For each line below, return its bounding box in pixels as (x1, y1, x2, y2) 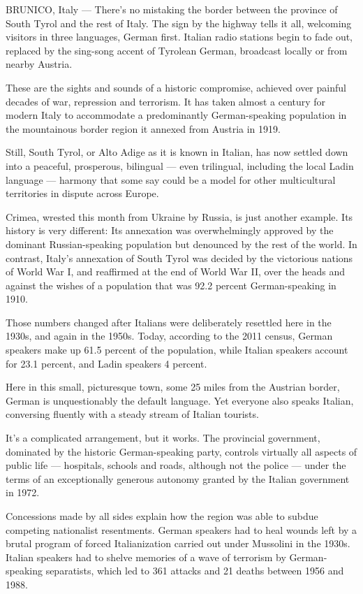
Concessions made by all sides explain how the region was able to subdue (6, 509, 318, 523)
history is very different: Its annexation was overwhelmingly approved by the (6, 223, 334, 238)
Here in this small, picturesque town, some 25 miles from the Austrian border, (6, 379, 340, 394)
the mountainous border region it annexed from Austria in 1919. (6, 121, 281, 136)
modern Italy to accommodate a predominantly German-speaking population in (6, 108, 347, 122)
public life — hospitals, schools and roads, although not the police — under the (6, 458, 346, 472)
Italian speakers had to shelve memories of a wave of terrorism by (6, 549, 286, 564)
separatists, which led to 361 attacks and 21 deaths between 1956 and (45, 563, 344, 578)
